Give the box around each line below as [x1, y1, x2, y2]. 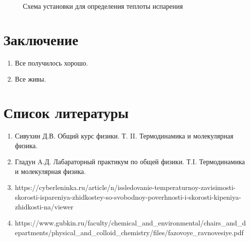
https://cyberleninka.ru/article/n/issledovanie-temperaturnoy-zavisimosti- [15, 182, 236, 192]
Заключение [3, 29, 78, 49]
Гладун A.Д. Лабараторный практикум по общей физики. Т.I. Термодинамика [15, 156, 245, 167]
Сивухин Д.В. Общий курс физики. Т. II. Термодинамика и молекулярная [15, 131, 233, 141]
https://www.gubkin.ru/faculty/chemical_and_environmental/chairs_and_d [15, 218, 246, 228]
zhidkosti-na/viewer [15, 201, 73, 211]
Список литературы [3, 103, 129, 122]
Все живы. [15, 74, 46, 84]
